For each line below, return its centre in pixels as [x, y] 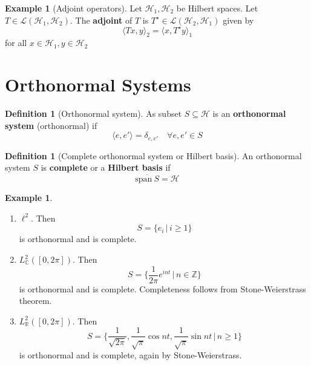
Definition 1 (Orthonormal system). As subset [93, 113]
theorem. [35, 301]
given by [238, 20]
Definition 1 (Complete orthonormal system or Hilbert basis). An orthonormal [153, 155]
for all [16, 43]
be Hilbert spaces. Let [217, 8]
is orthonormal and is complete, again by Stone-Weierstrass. [130, 355]
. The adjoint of [101, 20]
